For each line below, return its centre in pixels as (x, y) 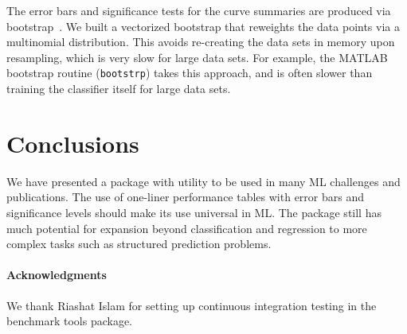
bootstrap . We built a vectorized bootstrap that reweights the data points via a (203, 26)
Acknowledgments (57, 275)
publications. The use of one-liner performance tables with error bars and (185, 197)
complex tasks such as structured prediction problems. (139, 244)
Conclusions (73, 143)
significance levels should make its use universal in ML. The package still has (194, 212)
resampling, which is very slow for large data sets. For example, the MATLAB (197, 57)
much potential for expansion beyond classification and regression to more (187, 228)
